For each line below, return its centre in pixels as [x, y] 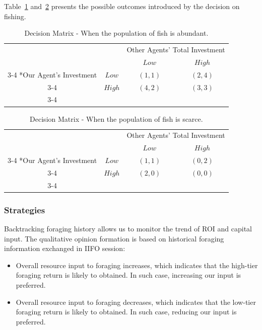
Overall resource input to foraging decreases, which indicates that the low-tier [136, 302]
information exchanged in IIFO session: [65, 248]
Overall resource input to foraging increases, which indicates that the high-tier [137, 265]
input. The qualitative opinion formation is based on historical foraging [114, 238]
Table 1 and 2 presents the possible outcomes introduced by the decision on [122, 6]
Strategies [25, 210]
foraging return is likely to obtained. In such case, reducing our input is [126, 312]
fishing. [15, 16]
